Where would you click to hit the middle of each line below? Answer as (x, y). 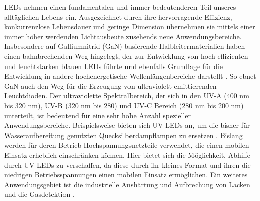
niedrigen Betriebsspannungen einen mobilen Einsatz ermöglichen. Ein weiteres (126, 175)
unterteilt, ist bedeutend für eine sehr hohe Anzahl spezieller (98, 115)
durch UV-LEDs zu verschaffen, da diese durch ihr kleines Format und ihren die (127, 164)
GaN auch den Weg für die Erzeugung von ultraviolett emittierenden (110, 85)
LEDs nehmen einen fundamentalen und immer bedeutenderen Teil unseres (120, 7)
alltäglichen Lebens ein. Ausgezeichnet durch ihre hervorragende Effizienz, (118, 16)
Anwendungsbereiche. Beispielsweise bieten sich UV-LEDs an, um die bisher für (127, 125)
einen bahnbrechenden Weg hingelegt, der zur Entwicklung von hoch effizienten (126, 56)
